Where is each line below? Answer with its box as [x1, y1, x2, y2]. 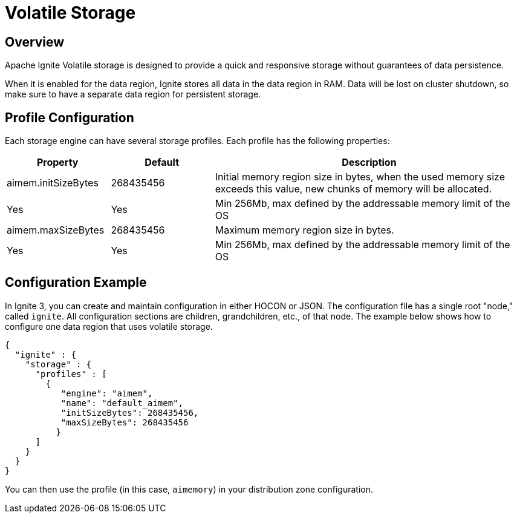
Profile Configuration [5, 110, 134, 125]
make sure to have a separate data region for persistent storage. [5, 89, 261, 100]
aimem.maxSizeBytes [7, 224, 105, 237]
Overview [5, 34, 65, 50]
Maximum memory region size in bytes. [215, 224, 394, 237]
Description [342, 156, 397, 169]
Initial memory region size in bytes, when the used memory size [215, 171, 506, 183]
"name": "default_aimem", [60, 398, 184, 408]
